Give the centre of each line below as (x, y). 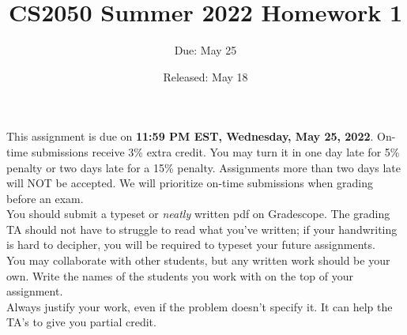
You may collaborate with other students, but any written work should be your (198, 260)
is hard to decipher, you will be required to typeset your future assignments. (191, 245)
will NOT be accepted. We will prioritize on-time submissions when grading (190, 183)
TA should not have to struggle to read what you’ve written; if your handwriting (202, 229)
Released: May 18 (205, 76)
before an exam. (45, 198)
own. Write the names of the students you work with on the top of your (180, 275)
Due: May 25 (205, 50)
